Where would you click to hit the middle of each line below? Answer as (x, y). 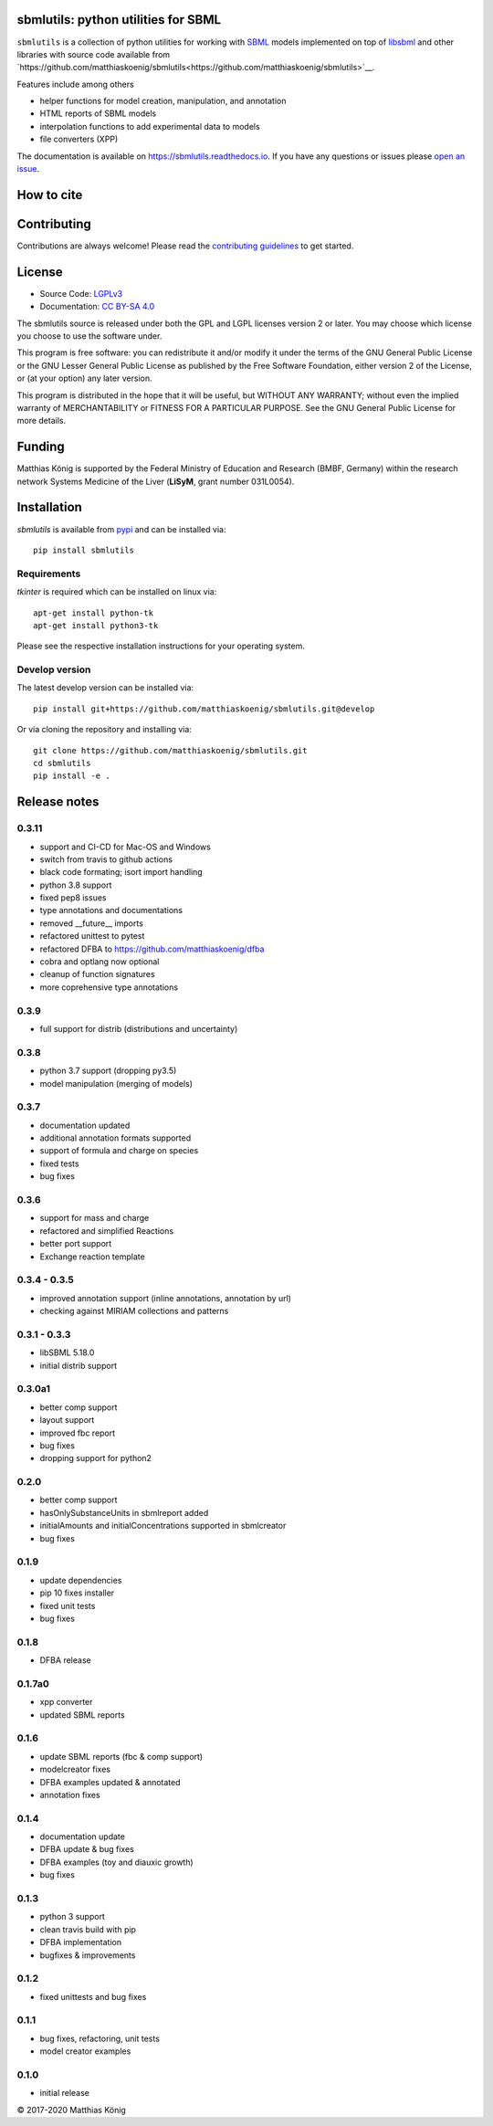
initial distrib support (79, 1365)
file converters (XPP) (79, 139)
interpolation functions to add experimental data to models (150, 126)
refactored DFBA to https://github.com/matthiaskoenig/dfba (152, 949)
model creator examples (85, 2051)
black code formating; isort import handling (121, 872)
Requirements (49, 574)
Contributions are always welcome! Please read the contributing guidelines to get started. (185, 246)
